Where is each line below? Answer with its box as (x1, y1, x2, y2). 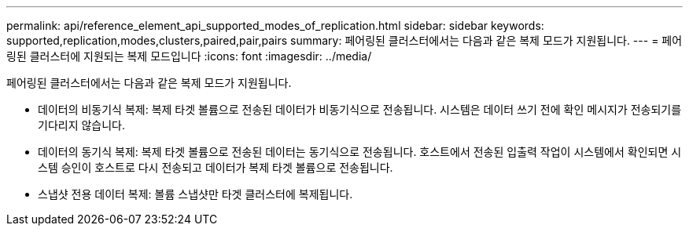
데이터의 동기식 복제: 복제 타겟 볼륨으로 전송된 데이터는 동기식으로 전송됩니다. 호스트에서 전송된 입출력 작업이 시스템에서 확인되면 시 (38, 145, 682, 158)
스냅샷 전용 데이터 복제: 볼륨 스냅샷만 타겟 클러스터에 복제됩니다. (38, 187, 353, 201)
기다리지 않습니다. (38, 118, 126, 132)
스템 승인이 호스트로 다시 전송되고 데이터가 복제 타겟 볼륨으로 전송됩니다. (38, 161, 393, 174)
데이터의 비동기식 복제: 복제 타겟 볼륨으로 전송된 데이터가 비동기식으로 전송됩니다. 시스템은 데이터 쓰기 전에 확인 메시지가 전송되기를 (38, 103, 682, 116)
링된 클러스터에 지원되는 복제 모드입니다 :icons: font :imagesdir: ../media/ (6, 49, 372, 63)
